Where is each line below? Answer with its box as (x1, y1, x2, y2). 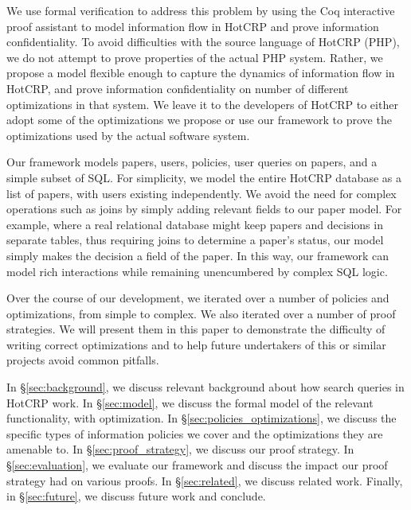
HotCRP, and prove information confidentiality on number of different (6, 80, 349, 96)
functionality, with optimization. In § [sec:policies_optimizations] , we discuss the (6, 410, 397, 426)
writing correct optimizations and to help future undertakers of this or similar (6, 336, 386, 352)
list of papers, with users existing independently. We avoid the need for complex (6, 185, 397, 201)
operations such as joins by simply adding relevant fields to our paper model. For (6, 200, 402, 217)
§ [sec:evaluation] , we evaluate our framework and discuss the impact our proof (6, 457, 388, 473)
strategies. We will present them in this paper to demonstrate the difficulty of (6, 321, 386, 337)
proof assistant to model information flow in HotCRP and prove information (6, 18, 379, 34)
